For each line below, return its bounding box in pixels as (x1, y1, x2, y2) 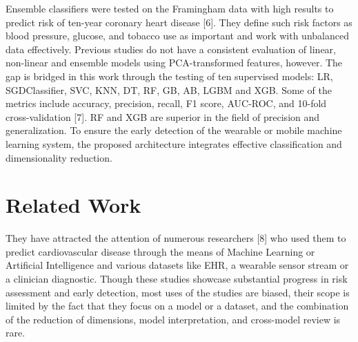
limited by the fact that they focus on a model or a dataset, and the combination (6, 298, 349, 313)
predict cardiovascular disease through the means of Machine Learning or (6, 244, 315, 258)
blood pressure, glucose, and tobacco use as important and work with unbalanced (6, 28, 349, 43)
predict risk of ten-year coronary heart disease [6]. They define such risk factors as (6, 15, 352, 29)
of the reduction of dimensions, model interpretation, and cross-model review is (6, 312, 341, 326)
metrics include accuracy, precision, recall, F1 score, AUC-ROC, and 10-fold (6, 96, 327, 111)
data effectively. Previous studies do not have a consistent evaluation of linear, (6, 41, 336, 56)
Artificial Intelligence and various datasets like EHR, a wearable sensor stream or (6, 258, 349, 272)
